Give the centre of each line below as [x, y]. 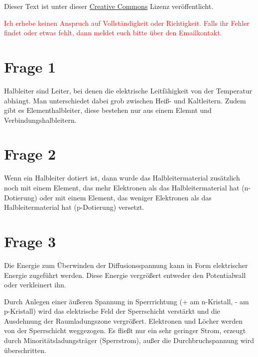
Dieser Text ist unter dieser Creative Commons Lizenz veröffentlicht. [109, 6]
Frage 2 [30, 154]
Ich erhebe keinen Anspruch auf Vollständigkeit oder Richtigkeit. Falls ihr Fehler [127, 23]
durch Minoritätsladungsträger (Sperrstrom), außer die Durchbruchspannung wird [129, 340]
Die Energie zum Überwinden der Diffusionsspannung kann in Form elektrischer [126, 265]
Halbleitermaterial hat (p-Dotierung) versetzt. [74, 207]
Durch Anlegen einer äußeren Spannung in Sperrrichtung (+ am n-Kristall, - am [127, 301]
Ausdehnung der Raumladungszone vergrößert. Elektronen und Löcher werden [123, 320]
